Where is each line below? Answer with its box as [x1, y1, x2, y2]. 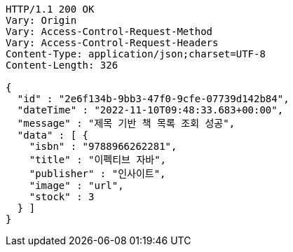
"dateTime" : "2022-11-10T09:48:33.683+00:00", [17, 104, 284, 115]
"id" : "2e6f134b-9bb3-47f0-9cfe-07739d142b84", [17, 93, 289, 104]
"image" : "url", [29, 180, 124, 191]
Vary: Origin [6, 15, 77, 26]
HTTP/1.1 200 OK [6, 3, 95, 15]
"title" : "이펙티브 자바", [29, 154, 166, 165]
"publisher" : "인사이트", [29, 168, 166, 179]
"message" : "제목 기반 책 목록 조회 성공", [17, 118, 236, 129]
